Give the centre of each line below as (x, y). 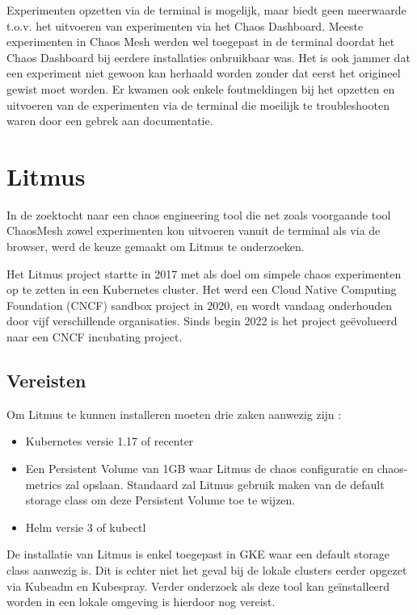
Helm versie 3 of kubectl (86, 527)
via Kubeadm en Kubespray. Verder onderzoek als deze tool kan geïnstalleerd (198, 586)
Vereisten (46, 381)
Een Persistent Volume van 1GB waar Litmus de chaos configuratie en (200, 469)
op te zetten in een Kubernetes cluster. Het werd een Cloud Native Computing (202, 289)
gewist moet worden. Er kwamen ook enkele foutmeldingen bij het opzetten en (201, 88)
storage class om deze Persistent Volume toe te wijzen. (160, 500)
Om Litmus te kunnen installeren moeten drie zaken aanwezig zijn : (174, 414)
